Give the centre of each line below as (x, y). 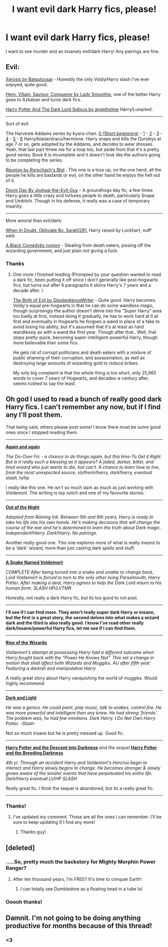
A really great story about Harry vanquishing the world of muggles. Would (82, 678)
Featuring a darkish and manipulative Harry (51, 668)
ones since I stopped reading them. (42, 432)
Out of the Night (23, 507)
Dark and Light (21, 697)
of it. (10, 180)
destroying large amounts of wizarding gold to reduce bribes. (76, 363)
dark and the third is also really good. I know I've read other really (75, 623)
